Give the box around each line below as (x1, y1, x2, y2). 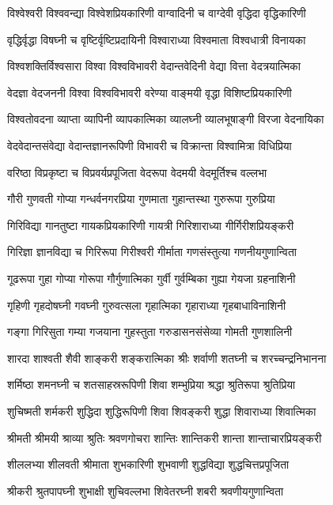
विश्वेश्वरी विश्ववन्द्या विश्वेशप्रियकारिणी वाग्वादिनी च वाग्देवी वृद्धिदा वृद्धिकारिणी (7, 5, 306, 21)
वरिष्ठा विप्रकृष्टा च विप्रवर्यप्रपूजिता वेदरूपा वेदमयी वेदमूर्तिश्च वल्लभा (7, 164, 267, 180)
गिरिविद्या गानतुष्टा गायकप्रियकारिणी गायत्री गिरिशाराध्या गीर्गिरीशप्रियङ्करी (7, 217, 294, 233)
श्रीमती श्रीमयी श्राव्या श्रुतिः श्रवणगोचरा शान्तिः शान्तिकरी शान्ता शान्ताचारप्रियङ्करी (7, 429, 322, 446)
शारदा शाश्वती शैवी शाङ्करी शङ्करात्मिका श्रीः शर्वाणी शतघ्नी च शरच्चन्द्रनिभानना (7, 349, 327, 366)
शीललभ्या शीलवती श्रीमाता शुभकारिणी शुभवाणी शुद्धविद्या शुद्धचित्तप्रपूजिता (7, 456, 289, 473)
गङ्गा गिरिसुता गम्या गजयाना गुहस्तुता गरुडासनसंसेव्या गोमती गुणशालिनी (7, 323, 293, 340)
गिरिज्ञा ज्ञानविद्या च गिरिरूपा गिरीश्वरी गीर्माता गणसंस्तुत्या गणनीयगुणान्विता (7, 243, 297, 260)
